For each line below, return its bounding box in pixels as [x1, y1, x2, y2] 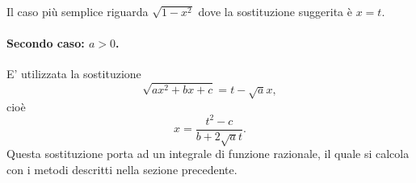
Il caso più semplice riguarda [6, 3, 149, 19]
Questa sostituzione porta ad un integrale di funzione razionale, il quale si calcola [6, 145, 410, 162]
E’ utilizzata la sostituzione [6, 65, 141, 82]
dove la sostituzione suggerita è [198, 3, 352, 19]
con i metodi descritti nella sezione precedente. [6, 161, 237, 178]
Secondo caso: [6, 35, 85, 52]
